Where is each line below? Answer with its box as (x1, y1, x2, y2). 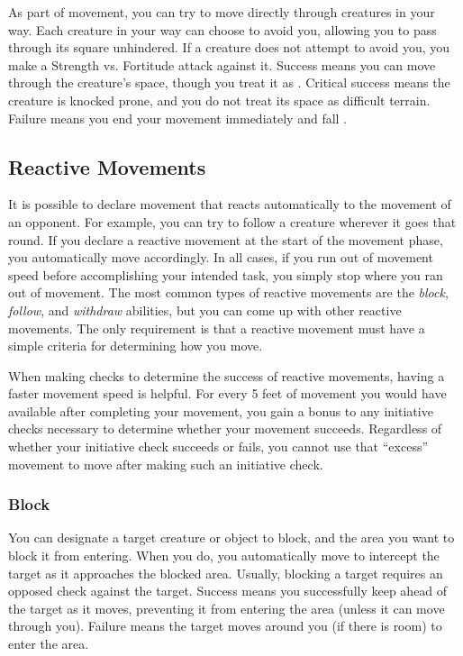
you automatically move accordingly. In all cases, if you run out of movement (8, 248, 433, 267)
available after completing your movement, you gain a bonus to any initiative (8, 401, 433, 420)
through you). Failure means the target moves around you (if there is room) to (8, 616, 442, 635)
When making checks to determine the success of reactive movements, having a (8, 366, 445, 385)
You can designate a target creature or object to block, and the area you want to (8, 528, 455, 547)
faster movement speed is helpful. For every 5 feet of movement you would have (8, 384, 447, 403)
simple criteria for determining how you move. (8, 336, 263, 355)
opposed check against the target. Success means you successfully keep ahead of (8, 581, 448, 600)
